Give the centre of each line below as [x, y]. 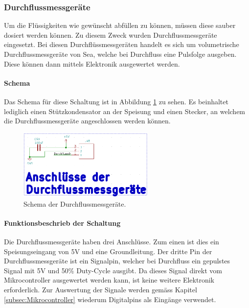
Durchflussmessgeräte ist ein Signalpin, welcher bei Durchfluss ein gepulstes [117, 261]
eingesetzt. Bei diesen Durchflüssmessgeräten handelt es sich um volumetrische [122, 44]
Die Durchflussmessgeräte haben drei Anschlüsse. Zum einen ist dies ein [112, 241]
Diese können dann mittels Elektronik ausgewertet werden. [92, 63]
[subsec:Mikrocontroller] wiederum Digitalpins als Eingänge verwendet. [110, 299]
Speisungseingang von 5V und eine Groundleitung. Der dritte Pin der [108, 251]
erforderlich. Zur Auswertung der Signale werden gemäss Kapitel [101, 289]
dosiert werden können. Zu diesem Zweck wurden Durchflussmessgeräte [111, 35]
